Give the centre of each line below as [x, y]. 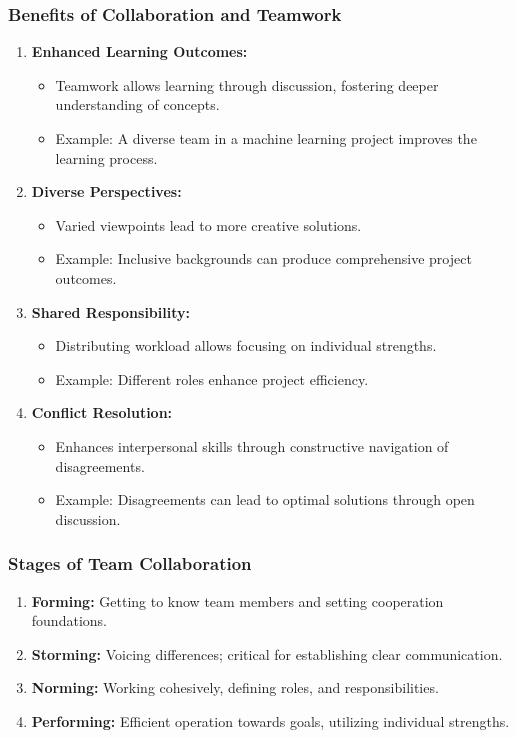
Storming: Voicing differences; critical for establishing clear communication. [267, 653]
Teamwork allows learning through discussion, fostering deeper [247, 84]
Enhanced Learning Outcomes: [139, 51]
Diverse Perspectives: [106, 191]
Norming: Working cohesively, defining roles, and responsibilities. [235, 687]
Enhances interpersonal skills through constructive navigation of [252, 445]
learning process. [106, 157]
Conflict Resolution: [102, 412]
